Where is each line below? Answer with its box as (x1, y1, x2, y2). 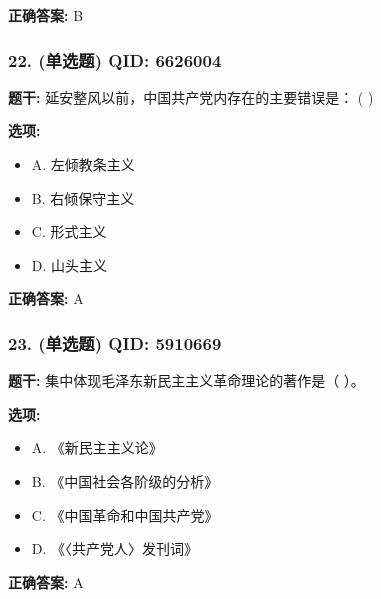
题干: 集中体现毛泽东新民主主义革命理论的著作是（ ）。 (8, 370, 365, 391)
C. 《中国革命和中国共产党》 (31, 504, 219, 525)
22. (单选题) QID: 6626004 (8, 47, 222, 72)
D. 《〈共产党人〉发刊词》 (31, 538, 199, 559)
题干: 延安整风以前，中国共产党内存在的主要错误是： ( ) (8, 86, 374, 107)
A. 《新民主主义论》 (31, 437, 163, 458)
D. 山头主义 (31, 254, 108, 275)
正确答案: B (8, 5, 84, 25)
